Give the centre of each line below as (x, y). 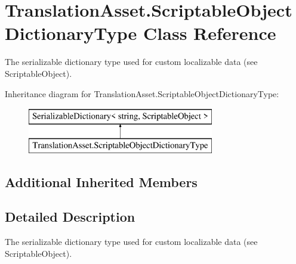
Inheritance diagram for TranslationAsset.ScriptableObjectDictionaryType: (142, 93)
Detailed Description (70, 217)
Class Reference (210, 33)
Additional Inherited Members (101, 181)
